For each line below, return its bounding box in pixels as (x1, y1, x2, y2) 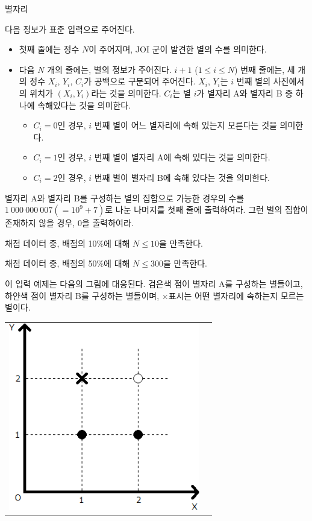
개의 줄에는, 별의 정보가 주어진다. (47, 63, 172, 75)
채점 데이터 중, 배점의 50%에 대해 (5, 257, 130, 270)
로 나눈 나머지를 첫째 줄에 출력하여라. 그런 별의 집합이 (105, 203, 308, 216)
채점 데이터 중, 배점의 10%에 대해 (5, 236, 130, 249)
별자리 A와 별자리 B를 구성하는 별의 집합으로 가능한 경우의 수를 (5, 191, 245, 204)
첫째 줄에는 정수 (19, 43, 80, 55)
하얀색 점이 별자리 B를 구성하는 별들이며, (5, 289, 160, 302)
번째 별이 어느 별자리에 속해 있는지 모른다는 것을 (94, 119, 277, 131)
